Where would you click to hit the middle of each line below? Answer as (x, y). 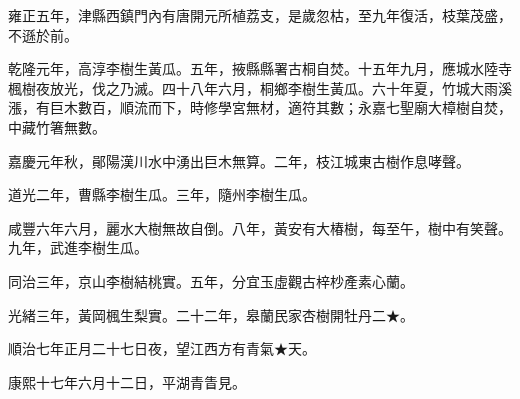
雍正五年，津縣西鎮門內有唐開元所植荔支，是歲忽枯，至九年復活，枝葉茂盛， (260, 15)
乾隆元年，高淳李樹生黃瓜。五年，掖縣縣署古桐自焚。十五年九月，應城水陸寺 (260, 68)
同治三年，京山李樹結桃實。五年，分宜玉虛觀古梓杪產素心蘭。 (211, 280)
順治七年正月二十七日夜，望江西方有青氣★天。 (162, 348)
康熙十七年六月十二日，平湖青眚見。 (127, 381)
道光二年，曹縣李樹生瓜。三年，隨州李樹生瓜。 (162, 194)
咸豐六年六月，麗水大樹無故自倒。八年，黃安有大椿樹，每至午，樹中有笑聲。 (260, 227)
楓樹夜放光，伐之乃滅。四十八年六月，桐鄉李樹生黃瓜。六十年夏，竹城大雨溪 (260, 87)
